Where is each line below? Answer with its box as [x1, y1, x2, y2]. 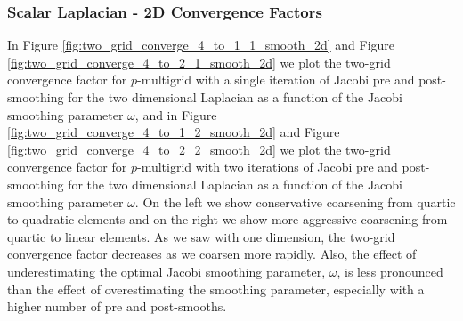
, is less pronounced [337, 261, 443, 280]
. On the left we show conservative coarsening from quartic [134, 192, 456, 211]
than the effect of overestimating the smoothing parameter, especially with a [7, 279, 425, 298]
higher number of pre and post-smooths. [7, 297, 227, 316]
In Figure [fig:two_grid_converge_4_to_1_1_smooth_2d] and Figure [7, 36, 395, 54]
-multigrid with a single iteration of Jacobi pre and [136, 70, 415, 89]
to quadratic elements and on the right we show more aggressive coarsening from [7, 210, 448, 229]
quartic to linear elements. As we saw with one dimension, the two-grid [7, 227, 395, 245]
